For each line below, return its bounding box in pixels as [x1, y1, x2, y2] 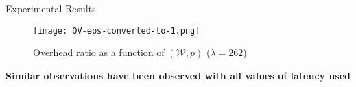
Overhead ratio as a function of [33, 45, 165, 60]
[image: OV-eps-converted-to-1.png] [33, 25, 200, 36]
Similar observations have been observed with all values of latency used [5, 68, 351, 82]
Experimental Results [5, 1, 96, 15]
